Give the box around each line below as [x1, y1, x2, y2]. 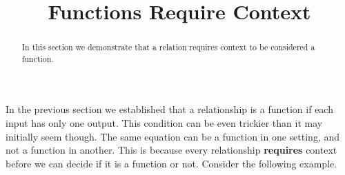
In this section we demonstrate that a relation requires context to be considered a [21, 41, 315, 53]
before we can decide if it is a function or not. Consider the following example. [6, 156, 337, 170]
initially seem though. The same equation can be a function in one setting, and [6, 129, 340, 143]
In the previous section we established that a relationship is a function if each [6, 102, 333, 116]
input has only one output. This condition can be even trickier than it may [6, 116, 323, 130]
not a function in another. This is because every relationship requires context [6, 143, 337, 157]
